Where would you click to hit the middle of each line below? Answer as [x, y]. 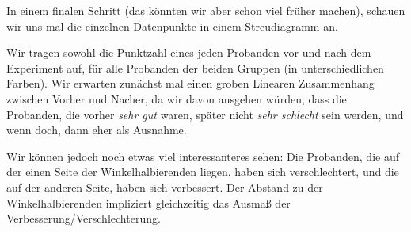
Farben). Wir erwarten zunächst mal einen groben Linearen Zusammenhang [190, 83]
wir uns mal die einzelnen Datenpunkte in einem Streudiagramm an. [172, 26]
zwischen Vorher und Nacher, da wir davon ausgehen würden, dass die [177, 98]
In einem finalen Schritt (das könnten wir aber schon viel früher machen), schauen [206, 10]
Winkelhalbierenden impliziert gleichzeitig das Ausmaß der [148, 202]
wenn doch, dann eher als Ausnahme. [97, 130]
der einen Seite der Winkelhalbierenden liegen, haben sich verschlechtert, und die [203, 172]
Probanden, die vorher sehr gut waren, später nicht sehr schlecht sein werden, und [205, 114]
